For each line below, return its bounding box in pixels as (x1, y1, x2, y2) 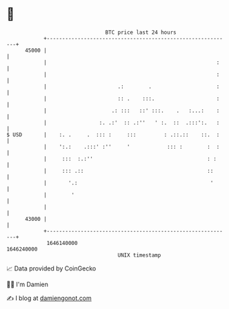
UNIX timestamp (117, 251, 161, 259)
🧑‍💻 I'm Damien (6, 280, 49, 288)
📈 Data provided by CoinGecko (6, 264, 97, 273)
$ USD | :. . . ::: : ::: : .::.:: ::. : (6, 131, 220, 138)
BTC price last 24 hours (105, 29, 177, 36)
